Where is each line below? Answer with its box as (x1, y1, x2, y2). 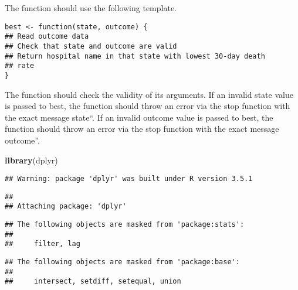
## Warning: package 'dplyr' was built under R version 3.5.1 (5, 175, 253, 183)
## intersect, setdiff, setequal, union (5, 277, 181, 286)
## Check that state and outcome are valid (5, 42, 177, 50)
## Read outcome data (5, 32, 89, 41)
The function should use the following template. (5, 2, 177, 13)
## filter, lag (5, 240, 80, 248)
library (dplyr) (5, 153, 58, 166)
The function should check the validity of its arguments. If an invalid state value (5, 88, 293, 100)
